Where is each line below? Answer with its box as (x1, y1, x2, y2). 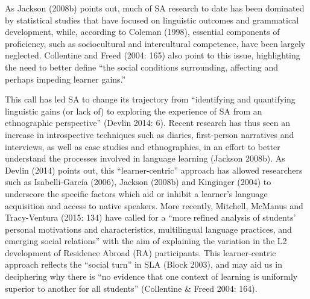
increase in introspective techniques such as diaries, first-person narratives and (5, 128, 294, 140)
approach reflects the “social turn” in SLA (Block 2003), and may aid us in (5, 258, 283, 271)
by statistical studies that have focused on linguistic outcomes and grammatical (5, 13, 299, 26)
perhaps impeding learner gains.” (5, 72, 126, 85)
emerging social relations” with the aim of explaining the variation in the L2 (5, 234, 287, 247)
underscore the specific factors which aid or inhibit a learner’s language (5, 187, 268, 200)
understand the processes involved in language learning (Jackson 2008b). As (5, 152, 285, 165)
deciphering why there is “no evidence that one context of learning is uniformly (5, 270, 298, 283)
